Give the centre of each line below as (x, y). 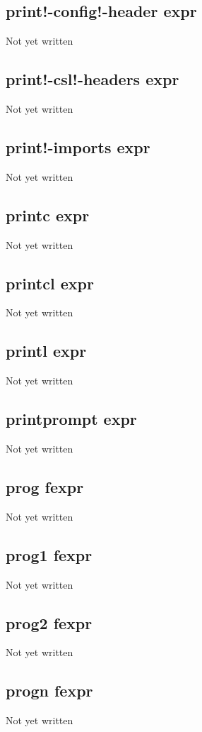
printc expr (48, 215)
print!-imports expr (78, 146)
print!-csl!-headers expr (93, 79)
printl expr (46, 351)
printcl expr (50, 283)
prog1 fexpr (49, 554)
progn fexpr (49, 691)
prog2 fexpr (49, 622)
